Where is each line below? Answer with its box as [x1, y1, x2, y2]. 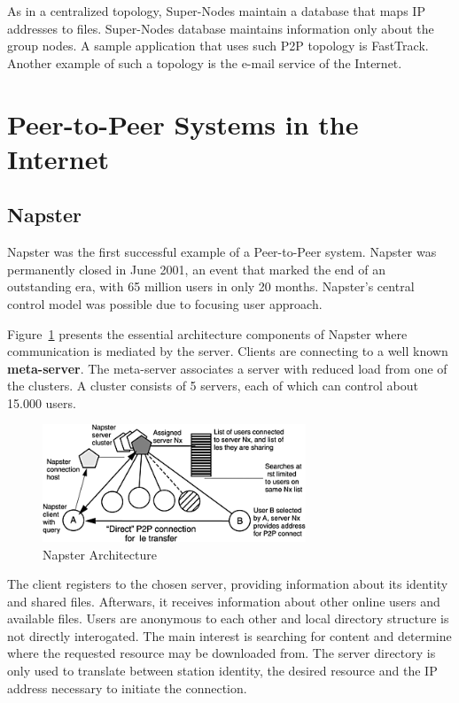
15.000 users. [7, 393, 76, 412]
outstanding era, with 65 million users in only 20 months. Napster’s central [7, 277, 415, 296]
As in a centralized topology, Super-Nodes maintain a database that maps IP [7, 2, 425, 19]
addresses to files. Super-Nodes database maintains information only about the [7, 19, 434, 37]
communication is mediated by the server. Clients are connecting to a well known [7, 342, 448, 360]
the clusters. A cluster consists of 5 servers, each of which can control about [7, 376, 418, 395]
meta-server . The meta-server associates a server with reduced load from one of [7, 359, 447, 377]
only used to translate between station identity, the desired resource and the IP [7, 661, 438, 680]
